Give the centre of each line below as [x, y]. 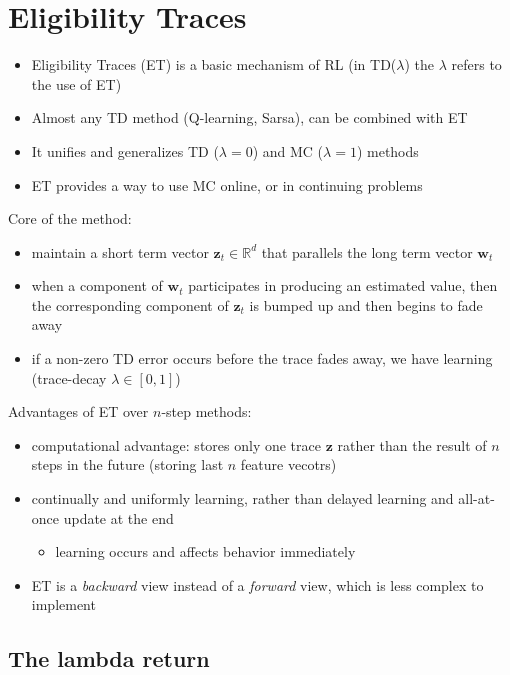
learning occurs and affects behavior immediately [205, 551]
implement [63, 604]
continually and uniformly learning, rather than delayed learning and [242, 498]
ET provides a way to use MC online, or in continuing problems [227, 184]
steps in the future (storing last [127, 464]
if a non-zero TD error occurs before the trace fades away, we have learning [262, 358]
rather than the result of [412, 444]
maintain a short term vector [120, 251]
